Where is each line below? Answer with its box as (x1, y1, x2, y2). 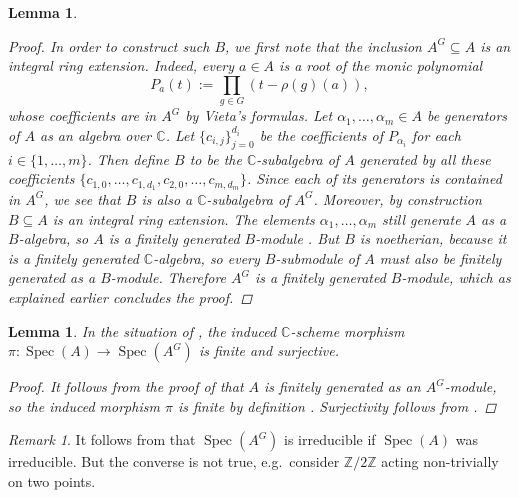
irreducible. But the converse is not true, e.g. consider (8, 451, 340, 472)
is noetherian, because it (359, 228, 507, 249)
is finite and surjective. (198, 340, 339, 361)
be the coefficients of (259, 124, 383, 145)
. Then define (87, 148, 169, 169)
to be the (189, 148, 242, 169)
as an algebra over (39, 124, 152, 145)
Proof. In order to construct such (8, 35, 210, 56)
